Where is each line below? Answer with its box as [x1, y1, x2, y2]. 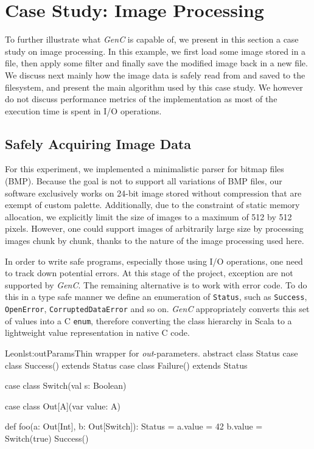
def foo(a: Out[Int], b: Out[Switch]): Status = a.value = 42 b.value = [5, 420, 263, 433]
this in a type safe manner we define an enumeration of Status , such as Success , [5, 290, 307, 303]
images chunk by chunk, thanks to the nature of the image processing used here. [5, 234, 304, 247]
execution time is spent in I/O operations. [5, 104, 162, 117]
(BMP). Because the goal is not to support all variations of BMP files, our [5, 175, 282, 187]
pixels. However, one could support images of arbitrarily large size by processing [5, 222, 304, 235]
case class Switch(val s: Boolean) [5, 379, 127, 392]
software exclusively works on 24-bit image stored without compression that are [5, 186, 302, 199]
